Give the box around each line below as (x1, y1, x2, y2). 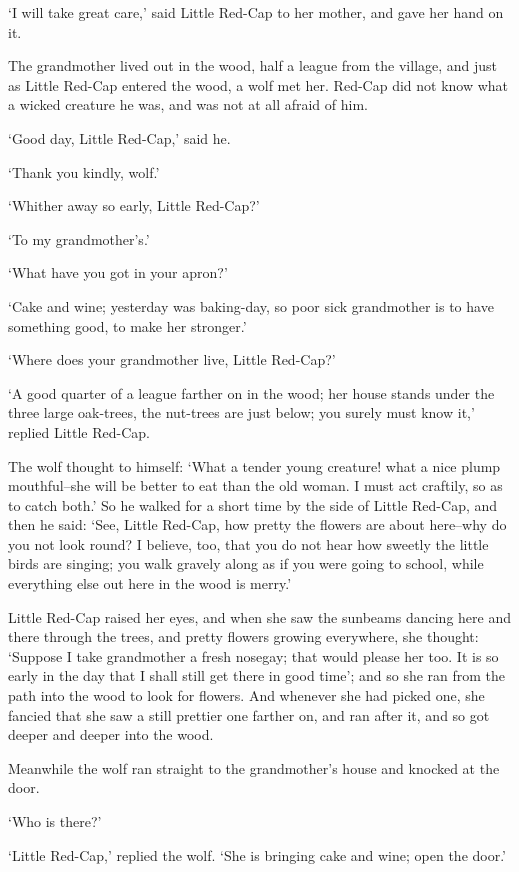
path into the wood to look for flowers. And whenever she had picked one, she (8, 685, 485, 706)
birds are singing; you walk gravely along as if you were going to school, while (8, 553, 484, 574)
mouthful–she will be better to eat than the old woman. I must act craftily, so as (8, 475, 503, 496)
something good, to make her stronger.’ (8, 315, 247, 336)
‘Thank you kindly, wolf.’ (8, 161, 160, 182)
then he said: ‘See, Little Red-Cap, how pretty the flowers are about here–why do (8, 514, 507, 535)
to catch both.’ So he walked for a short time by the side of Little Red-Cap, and (8, 494, 498, 515)
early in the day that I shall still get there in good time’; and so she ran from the (8, 665, 506, 686)
